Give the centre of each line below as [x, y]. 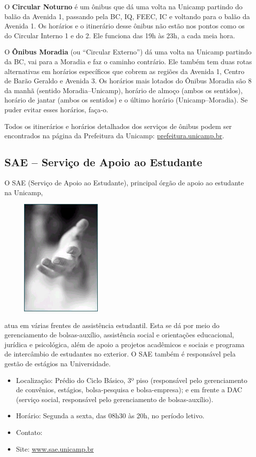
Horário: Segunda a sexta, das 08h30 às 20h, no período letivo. [110, 416]
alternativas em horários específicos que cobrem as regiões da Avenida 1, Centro [125, 71]
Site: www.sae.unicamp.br [55, 448]
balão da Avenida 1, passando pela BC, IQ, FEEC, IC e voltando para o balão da [127, 16]
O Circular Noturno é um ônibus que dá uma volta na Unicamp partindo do [124, 6]
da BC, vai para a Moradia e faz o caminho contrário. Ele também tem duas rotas [128, 61]
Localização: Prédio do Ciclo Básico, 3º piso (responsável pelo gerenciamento [132, 380]
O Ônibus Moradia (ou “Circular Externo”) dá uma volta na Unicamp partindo [128, 52]
